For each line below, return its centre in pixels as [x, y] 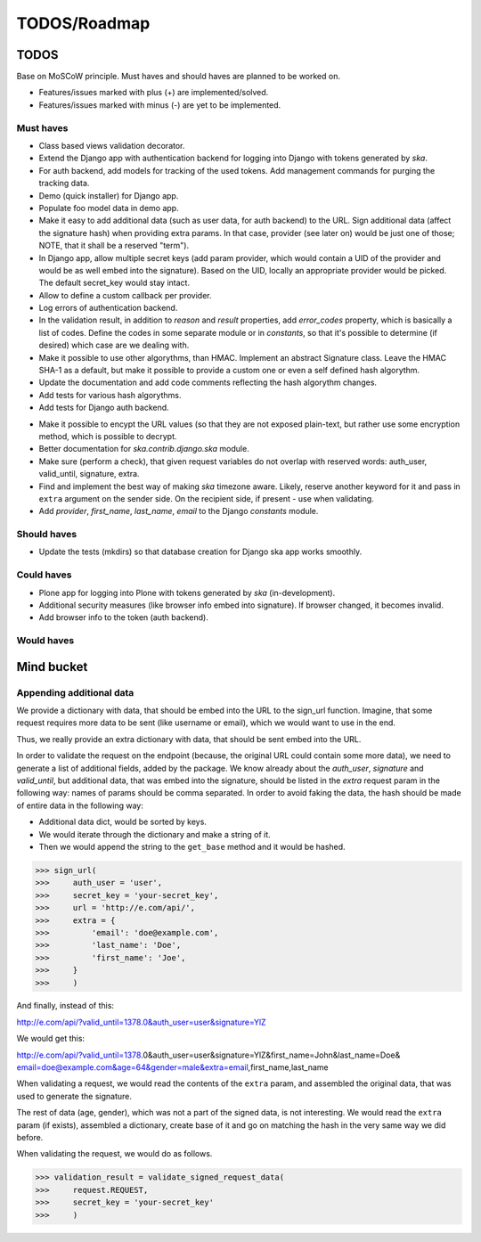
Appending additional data [75, 692]
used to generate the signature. [74, 1096]
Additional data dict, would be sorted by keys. [122, 822]
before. [30, 1137]
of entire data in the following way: [80, 805]
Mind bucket [52, 667]
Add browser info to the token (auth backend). [123, 617]
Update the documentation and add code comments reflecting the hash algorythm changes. [208, 382]
